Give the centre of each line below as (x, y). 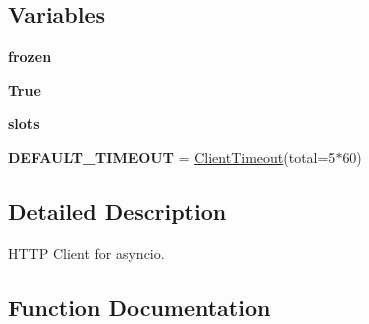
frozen (30, 56)
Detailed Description (117, 210)
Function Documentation (139, 306)
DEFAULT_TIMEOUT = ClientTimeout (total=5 (172, 156)
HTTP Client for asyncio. (86, 252)
